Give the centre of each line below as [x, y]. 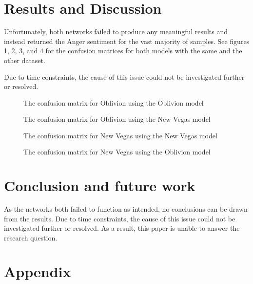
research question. [31, 237]
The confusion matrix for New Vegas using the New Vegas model [120, 135]
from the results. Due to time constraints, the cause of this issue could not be [120, 218]
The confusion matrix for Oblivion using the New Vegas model [117, 119]
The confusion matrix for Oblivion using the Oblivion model [114, 102]
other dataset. [25, 60]
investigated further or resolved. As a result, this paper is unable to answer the [122, 228]
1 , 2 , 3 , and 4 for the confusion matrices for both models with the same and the [123, 51]
